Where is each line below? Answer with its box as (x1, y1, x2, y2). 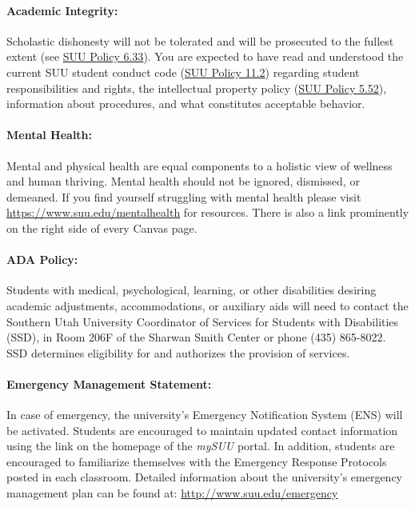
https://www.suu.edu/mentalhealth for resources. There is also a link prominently (6, 204, 409, 221)
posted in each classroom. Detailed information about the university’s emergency (6, 469, 403, 485)
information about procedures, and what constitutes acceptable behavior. (6, 95, 365, 112)
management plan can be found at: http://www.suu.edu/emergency (6, 485, 338, 501)
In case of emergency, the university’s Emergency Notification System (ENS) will (6, 406, 403, 423)
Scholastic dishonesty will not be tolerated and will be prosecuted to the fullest (6, 32, 394, 49)
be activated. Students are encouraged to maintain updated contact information (6, 421, 398, 438)
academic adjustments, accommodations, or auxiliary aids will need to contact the (6, 297, 409, 313)
